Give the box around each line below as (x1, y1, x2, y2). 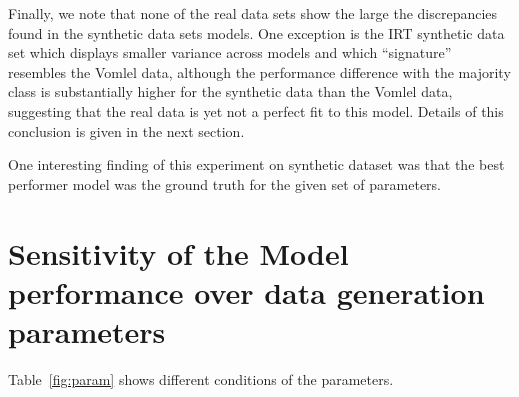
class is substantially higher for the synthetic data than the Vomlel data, (8, 81, 453, 102)
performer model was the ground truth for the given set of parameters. (8, 173, 441, 194)
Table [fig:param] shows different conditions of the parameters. (8, 368, 394, 389)
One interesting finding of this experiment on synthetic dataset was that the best (8, 154, 505, 175)
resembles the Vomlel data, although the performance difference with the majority (8, 61, 511, 82)
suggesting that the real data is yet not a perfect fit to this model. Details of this (8, 100, 504, 121)
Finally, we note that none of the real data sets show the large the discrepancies (8, 3, 498, 23)
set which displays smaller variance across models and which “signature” (8, 42, 452, 63)
